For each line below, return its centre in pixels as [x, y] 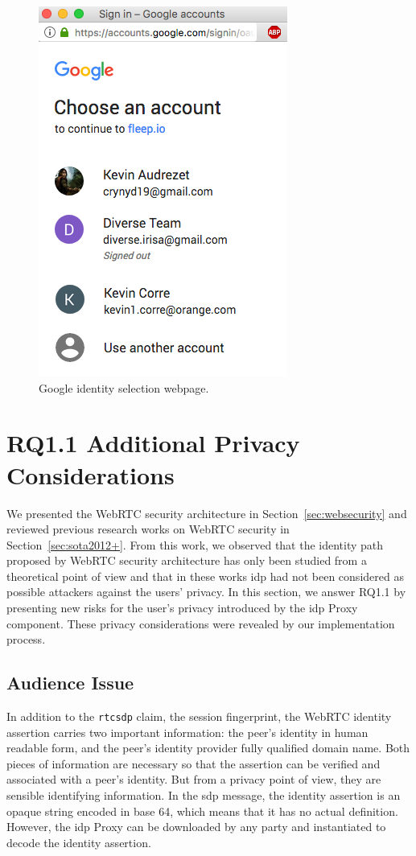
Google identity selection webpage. [124, 387]
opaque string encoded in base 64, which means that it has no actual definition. [202, 811]
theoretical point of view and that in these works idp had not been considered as [205, 576]
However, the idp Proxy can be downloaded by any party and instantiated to [196, 827]
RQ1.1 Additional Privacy [153, 443]
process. [26, 639]
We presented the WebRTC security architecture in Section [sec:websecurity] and [207, 513]
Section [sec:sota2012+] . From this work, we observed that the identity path [195, 544]
